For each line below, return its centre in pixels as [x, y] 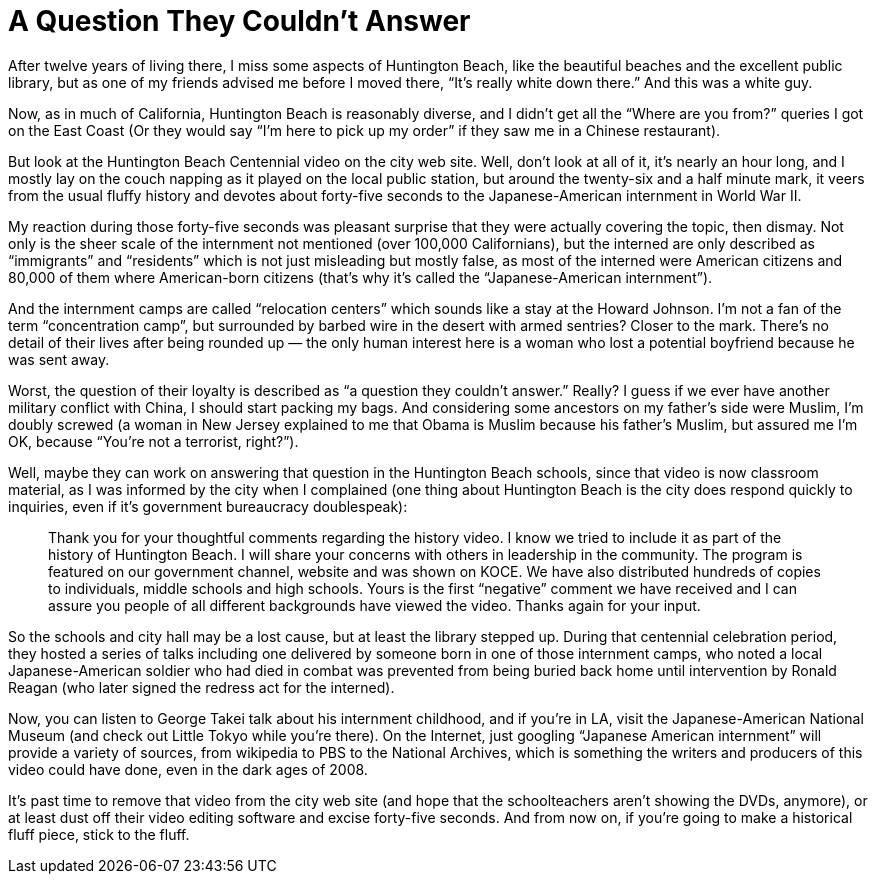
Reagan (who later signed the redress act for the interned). [201, 687]
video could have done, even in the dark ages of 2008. [188, 769]
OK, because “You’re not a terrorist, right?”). [153, 441]
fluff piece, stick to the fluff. [99, 834]
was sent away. [59, 359]
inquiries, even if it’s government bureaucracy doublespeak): [208, 506]
